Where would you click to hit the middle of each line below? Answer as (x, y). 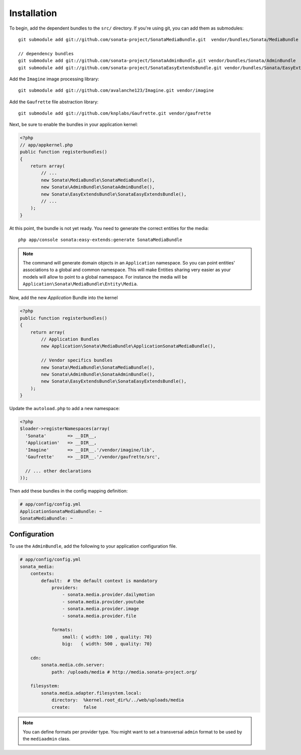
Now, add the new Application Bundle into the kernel (63, 298)
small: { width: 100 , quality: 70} (107, 637)
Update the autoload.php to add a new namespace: (64, 409)
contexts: (42, 574)
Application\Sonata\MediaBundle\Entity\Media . (80, 284)
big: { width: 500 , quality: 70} (107, 644)
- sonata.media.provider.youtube (103, 602)
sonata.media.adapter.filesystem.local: (91, 693)
